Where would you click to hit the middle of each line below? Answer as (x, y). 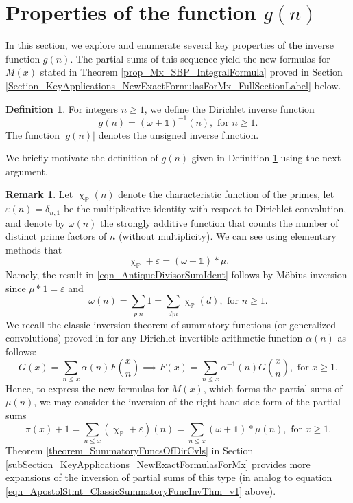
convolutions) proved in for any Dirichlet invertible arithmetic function (154, 338)
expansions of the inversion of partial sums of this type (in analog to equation (169, 477)
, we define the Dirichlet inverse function (229, 108)
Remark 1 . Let (39, 194)
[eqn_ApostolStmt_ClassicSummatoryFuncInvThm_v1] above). (141, 490)
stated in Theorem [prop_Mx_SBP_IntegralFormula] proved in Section (191, 72)
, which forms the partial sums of (273, 388)
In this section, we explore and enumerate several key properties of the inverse (170, 45)
